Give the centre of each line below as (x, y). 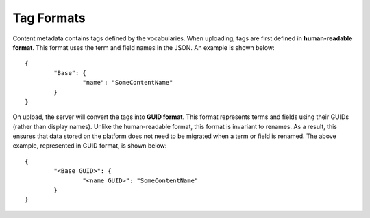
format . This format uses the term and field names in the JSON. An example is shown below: (144, 47)
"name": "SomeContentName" (128, 83)
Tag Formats (49, 18)
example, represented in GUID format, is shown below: (90, 146)
